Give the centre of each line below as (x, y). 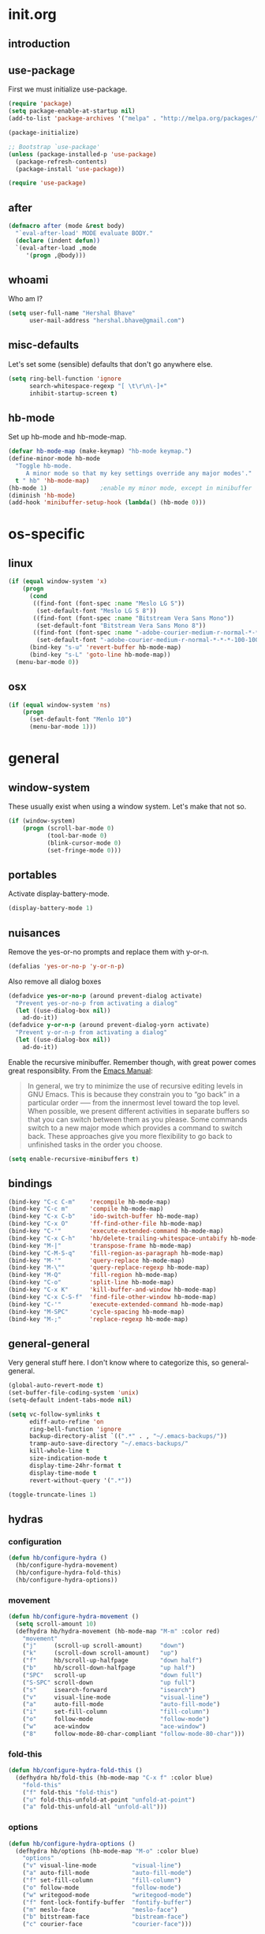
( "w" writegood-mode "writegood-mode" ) (107, 1895)
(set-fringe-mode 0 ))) (84, 850)
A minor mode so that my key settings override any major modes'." (139, 473)
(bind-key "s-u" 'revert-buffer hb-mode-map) (105, 648)
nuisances (34, 933)
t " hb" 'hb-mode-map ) (52, 480)
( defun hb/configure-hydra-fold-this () (76, 1771)
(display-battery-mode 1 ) (50, 909)
